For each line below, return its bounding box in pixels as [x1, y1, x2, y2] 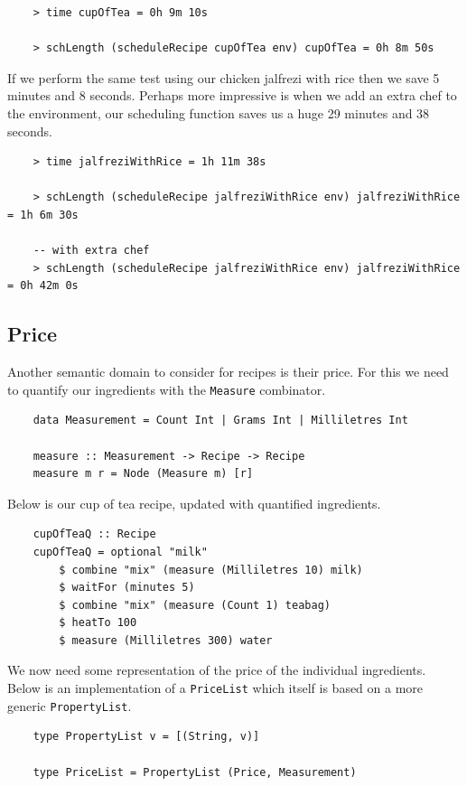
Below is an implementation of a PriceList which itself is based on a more [7, 678, 424, 697]
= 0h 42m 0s [7, 279, 79, 293]
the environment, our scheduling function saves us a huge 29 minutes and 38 [7, 103, 430, 122]
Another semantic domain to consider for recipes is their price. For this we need [7, 362, 449, 381]
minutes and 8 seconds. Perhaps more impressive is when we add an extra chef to [7, 86, 457, 105]
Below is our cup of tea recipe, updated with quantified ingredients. [7, 493, 381, 512]
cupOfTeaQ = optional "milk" [33, 545, 208, 558]
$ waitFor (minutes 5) [59, 581, 195, 594]
